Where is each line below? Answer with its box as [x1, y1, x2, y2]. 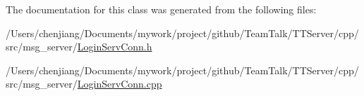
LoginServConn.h [77, 39, 152, 54]
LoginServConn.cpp [77, 76, 162, 91]
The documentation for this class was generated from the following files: [6, 2, 317, 16]
